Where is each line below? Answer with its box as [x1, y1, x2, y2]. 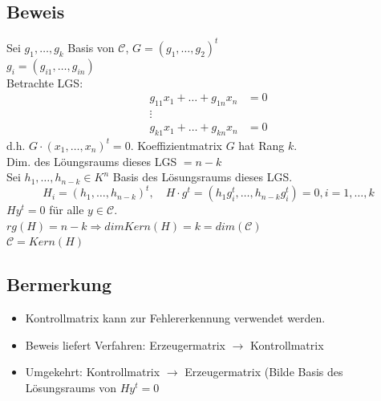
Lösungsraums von [25, 379, 117, 396]
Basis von [67, 38, 115, 55]
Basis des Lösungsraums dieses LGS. [112, 168, 293, 185]
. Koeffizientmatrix [130, 136, 222, 153]
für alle [49, 201, 84, 218]
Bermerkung [6, 272, 111, 297]
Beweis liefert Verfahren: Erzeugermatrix [25, 336, 225, 353]
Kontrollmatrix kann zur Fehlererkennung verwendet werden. [25, 310, 326, 326]
